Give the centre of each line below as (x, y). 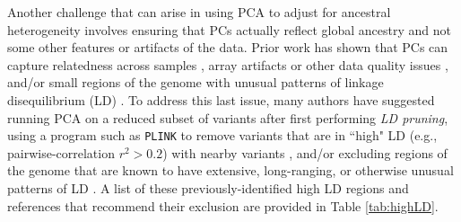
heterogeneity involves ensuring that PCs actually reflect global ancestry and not (229, 29)
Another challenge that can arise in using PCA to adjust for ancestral (199, 12)
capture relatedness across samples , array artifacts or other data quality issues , (228, 64)
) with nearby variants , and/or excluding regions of (305, 152)
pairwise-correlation (61, 152)
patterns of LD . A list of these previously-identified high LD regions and (208, 188)
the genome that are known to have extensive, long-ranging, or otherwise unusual (230, 170)
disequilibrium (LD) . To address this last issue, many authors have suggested (221, 99)
